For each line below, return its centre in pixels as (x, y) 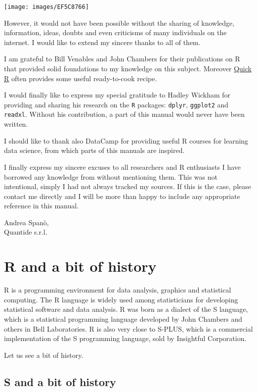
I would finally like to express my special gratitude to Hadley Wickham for (117, 95)
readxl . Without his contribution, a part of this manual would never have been (124, 114)
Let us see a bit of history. (44, 355)
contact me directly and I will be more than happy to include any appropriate (122, 196)
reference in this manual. (42, 206)
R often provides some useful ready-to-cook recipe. (81, 78)
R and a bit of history (80, 266)
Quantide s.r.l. (26, 232)
